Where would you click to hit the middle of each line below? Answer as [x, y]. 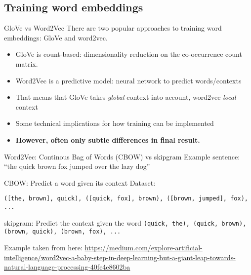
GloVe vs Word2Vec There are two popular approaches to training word [113, 28]
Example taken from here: [43, 247]
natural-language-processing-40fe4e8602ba [67, 267]
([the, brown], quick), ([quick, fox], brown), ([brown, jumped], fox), [126, 199]
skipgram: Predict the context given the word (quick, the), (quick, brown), [125, 222]
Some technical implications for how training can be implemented [115, 123]
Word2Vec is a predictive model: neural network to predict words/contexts [128, 80]
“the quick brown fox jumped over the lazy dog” [77, 166]
